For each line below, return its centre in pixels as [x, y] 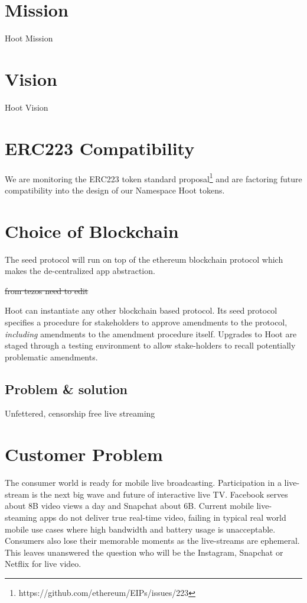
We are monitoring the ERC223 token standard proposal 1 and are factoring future [153, 178]
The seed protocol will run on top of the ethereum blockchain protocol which [144, 259]
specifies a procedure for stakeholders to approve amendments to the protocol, [146, 322]
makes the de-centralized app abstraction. [80, 271]
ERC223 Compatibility [100, 148]
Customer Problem [84, 454]
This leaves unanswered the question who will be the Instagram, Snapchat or [144, 552]
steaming [21, 517]
